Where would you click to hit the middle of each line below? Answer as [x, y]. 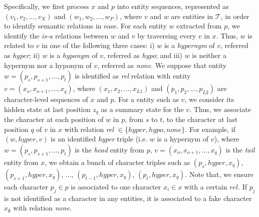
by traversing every [167, 35]
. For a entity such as [146, 99]
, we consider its [209, 99]
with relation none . [42, 208]
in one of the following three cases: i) [98, 45]
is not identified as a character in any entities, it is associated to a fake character [128, 198]
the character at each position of [54, 119]
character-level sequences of [46, 99]
